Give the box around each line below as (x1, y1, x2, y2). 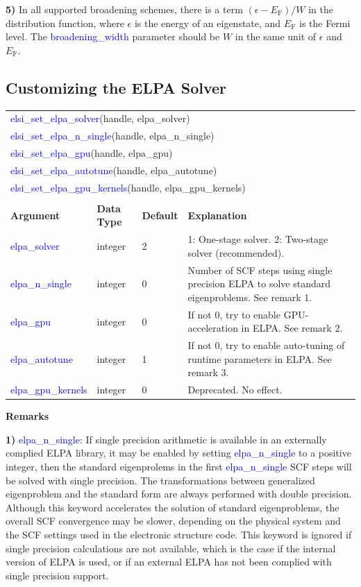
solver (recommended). (187, 245, 285, 260)
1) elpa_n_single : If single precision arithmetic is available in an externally (6, 432, 327, 446)
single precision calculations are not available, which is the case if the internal (6, 541, 336, 555)
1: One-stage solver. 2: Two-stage (187, 232, 328, 246)
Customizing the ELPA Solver (6, 76, 227, 98)
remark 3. (187, 365, 229, 380)
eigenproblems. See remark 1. (187, 289, 312, 304)
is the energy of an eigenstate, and (134, 15, 281, 30)
